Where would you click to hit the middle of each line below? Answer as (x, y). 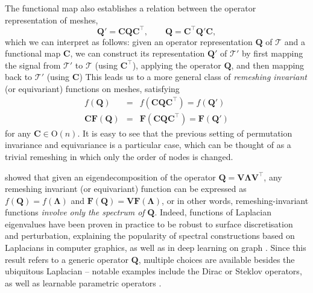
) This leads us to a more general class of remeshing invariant (193, 77)
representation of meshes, (52, 20)
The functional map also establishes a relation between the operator (131, 8)
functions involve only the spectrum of (75, 212)
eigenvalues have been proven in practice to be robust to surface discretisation (149, 224)
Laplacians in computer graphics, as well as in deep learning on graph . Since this (156, 248)
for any (18, 133)
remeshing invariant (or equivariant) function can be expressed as (126, 189)
